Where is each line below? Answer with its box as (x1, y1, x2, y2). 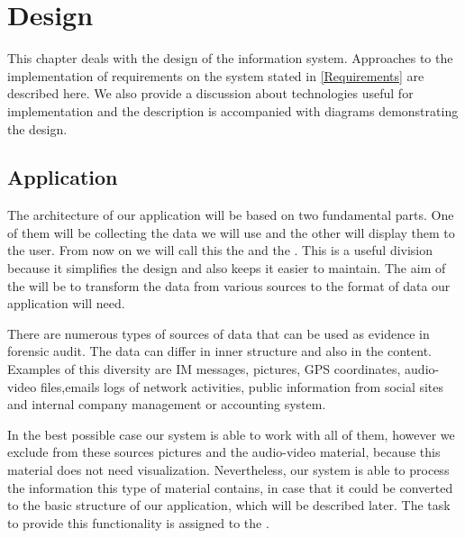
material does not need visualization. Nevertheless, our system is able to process (7, 460, 450, 479)
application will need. (7, 294, 125, 313)
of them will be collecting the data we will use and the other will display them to (7, 223, 455, 242)
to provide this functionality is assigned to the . (7, 513, 269, 532)
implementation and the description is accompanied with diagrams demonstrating (7, 101, 459, 120)
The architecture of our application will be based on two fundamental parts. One (7, 205, 454, 224)
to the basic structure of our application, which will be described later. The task (7, 496, 451, 515)
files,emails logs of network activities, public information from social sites (40, 377, 444, 396)
